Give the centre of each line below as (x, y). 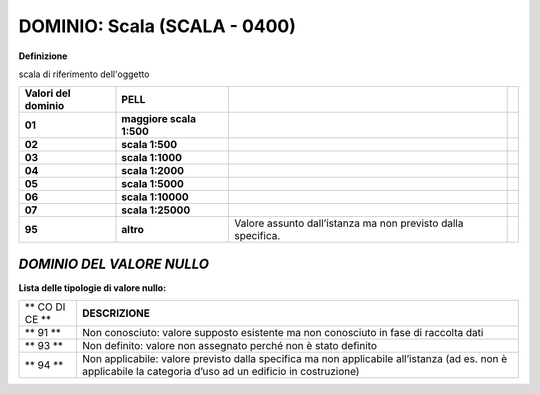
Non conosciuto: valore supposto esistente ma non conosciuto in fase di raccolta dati (282, 333)
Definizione (43, 56)
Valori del (47, 93)
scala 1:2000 (153, 171)
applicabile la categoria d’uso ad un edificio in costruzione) (220, 372)
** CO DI (45, 307)
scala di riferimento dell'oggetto (84, 74)
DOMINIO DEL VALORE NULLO (114, 263)
